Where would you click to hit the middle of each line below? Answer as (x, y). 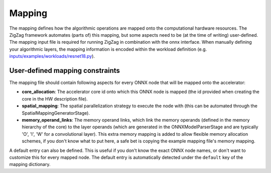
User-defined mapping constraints (65, 70)
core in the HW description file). (55, 99)
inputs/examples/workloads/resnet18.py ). (52, 56)
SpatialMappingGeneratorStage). (56, 113)
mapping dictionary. (30, 164)
